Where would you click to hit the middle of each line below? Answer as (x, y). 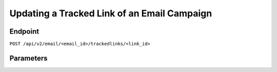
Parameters (28, 58)
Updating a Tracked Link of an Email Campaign (111, 13)
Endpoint (24, 31)
